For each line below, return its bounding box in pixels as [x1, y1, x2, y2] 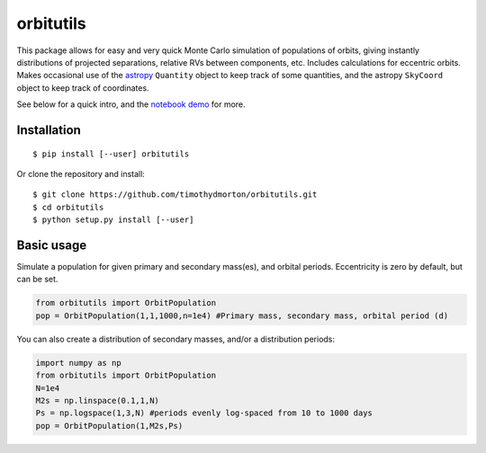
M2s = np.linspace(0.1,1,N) [35, 395, 159, 405]
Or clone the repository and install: [16, 168, 146, 179]
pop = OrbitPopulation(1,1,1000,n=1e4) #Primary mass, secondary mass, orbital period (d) [35, 310, 449, 321]
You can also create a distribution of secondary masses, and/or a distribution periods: [16, 333, 336, 344]
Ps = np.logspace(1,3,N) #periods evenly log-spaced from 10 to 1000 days [35, 408, 373, 418]
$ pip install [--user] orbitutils [32, 148, 190, 159]
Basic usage [16, 237, 87, 253]
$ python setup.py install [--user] [32, 215, 194, 225]
